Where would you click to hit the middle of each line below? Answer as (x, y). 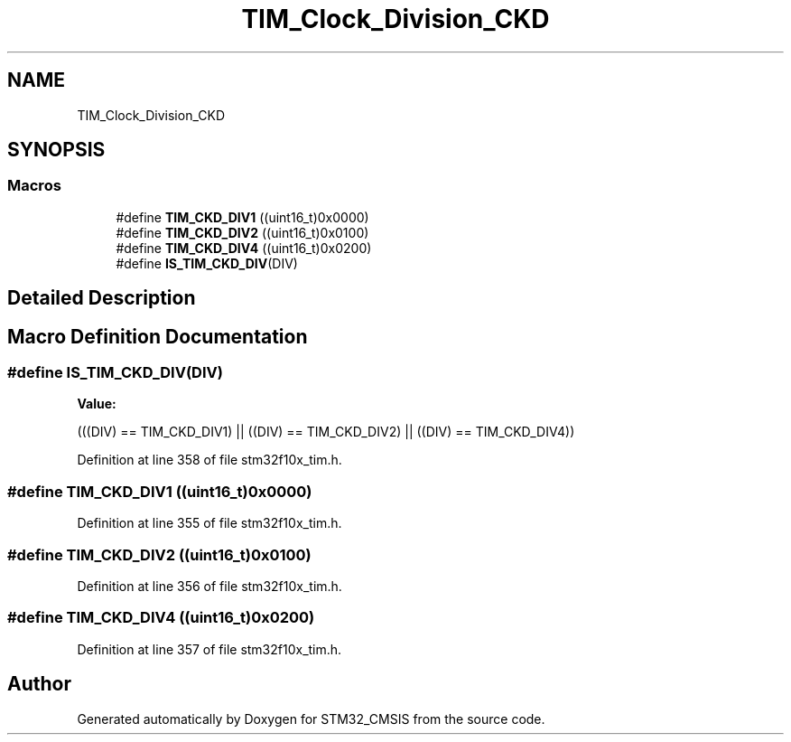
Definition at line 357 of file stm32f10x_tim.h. (209, 649)
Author (39, 684)
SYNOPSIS (56, 150)
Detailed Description (102, 298)
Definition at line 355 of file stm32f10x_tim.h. (209, 523)
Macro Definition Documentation (158, 336)
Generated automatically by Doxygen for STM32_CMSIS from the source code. (311, 719)
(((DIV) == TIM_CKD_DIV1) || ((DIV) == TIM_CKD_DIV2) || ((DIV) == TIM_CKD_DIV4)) (326, 432)
